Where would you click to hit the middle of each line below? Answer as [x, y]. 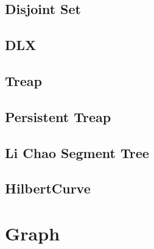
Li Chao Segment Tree [77, 152]
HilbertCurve [48, 188]
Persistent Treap [58, 116]
